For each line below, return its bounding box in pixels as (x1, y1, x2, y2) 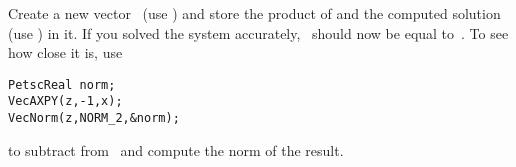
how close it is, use (8, 42, 123, 63)
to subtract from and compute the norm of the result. (8, 139, 344, 160)
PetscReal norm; (8, 77, 116, 92)
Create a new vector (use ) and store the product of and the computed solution (8, 3, 501, 23)
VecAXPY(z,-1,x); (8, 94, 123, 109)
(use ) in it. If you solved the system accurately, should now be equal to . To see (8, 22, 509, 43)
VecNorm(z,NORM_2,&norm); (8, 111, 180, 126)
